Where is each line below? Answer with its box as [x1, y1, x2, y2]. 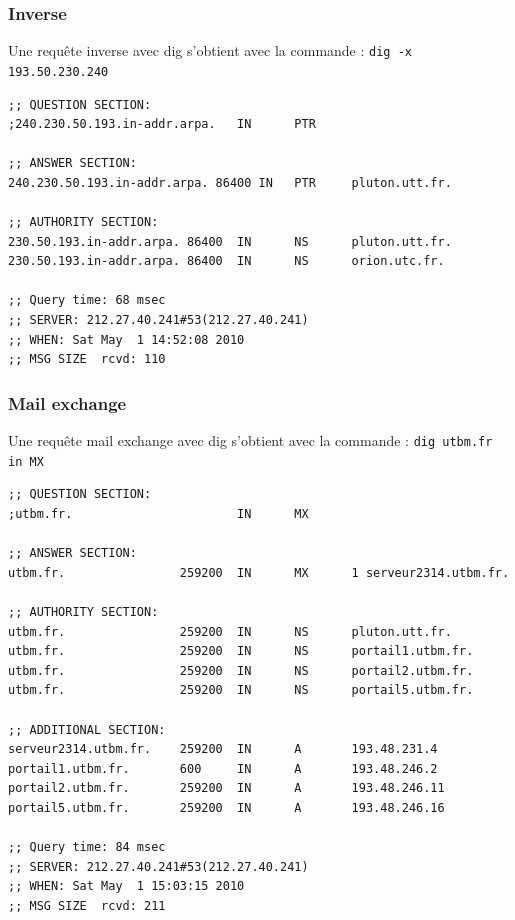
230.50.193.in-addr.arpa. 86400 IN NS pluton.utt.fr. [8, 234, 452, 249]
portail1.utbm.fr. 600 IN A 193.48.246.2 [8, 761, 438, 776]
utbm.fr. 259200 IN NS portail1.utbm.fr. [8, 644, 474, 659]
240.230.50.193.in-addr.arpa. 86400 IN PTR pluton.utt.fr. [8, 175, 452, 190]
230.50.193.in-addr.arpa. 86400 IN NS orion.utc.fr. [8, 254, 445, 269]
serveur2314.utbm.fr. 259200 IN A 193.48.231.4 [8, 742, 438, 757]
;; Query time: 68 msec [8, 293, 166, 308]
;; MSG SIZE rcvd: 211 [8, 898, 166, 913]
